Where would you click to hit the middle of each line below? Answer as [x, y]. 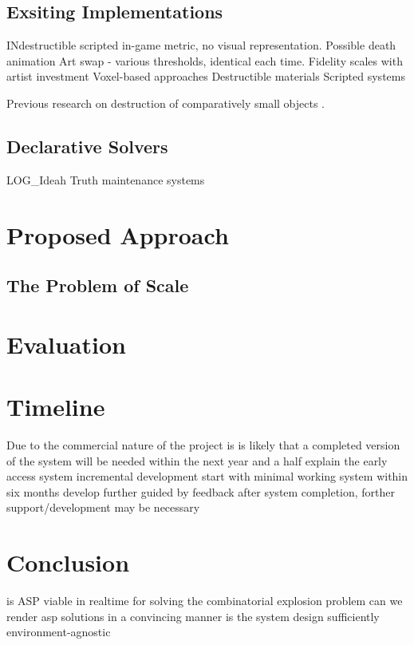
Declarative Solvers [87, 146]
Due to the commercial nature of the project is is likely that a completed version [203, 445]
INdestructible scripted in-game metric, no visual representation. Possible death [201, 45]
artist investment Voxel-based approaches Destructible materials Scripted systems [206, 76]
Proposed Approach [118, 234]
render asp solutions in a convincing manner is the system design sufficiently [193, 616]
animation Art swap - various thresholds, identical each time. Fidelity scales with [205, 60]
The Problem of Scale [98, 285]
